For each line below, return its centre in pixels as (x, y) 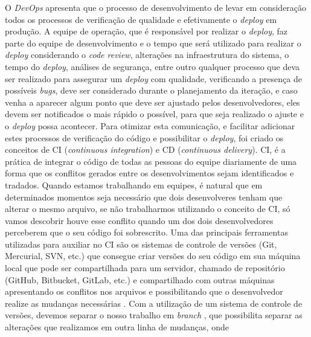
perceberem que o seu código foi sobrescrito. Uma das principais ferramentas (146, 232)
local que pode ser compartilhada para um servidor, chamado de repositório (145, 268)
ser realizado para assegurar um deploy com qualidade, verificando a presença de (153, 78)
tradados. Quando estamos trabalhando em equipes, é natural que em (134, 185)
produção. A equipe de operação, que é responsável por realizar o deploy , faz (146, 31)
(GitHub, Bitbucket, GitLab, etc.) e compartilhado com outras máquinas (140, 279)
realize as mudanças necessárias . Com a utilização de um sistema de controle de (154, 303)
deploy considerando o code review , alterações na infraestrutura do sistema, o (147, 55)
